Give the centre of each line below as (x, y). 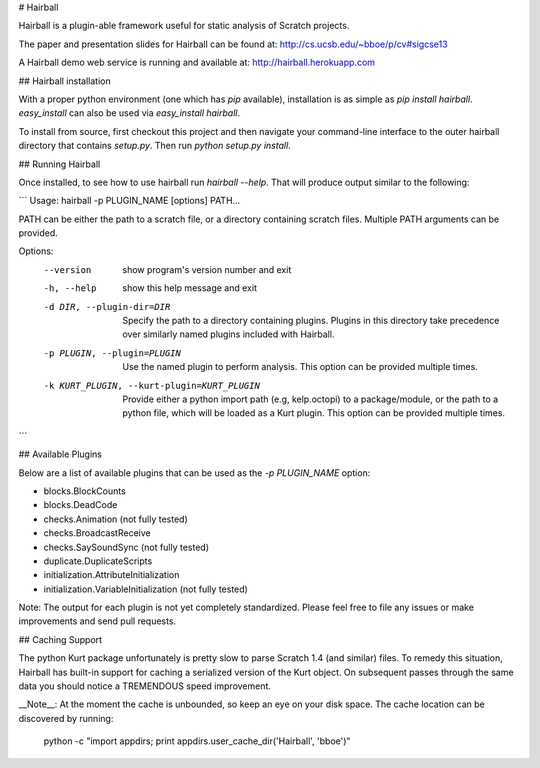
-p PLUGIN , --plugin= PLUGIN (112, 353)
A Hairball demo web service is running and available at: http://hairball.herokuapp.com (196, 62)
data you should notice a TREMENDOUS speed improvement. (145, 686)
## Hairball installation (64, 81)
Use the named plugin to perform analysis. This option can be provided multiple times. (300, 367)
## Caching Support (60, 639)
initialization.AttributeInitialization (111, 575)
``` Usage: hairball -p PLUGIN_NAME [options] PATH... (129, 201)
